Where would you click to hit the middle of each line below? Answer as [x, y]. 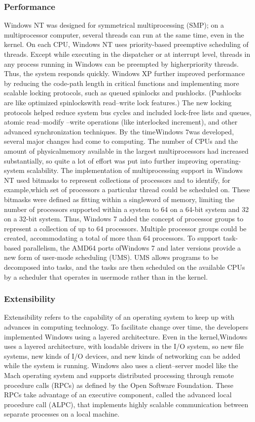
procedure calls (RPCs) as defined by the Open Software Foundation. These [119, 385]
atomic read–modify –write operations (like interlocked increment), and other [121, 122]
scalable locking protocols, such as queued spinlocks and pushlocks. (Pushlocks [123, 93]
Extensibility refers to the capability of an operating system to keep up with [119, 317]
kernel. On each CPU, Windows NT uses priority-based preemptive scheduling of [126, 44]
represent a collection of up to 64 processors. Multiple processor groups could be [125, 228]
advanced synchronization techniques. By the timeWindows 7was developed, [119, 131]
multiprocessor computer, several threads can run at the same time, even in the [124, 34]
